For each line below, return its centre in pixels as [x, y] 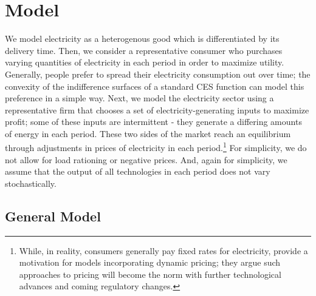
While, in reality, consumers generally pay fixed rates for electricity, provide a [163, 250]
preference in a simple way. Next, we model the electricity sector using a [139, 98]
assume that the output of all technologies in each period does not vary [138, 171]
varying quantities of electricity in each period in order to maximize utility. [145, 62]
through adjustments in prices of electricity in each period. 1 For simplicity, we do [156, 147]
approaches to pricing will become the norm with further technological [150, 274]
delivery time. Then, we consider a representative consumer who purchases [144, 50]
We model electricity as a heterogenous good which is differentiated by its [142, 39]
